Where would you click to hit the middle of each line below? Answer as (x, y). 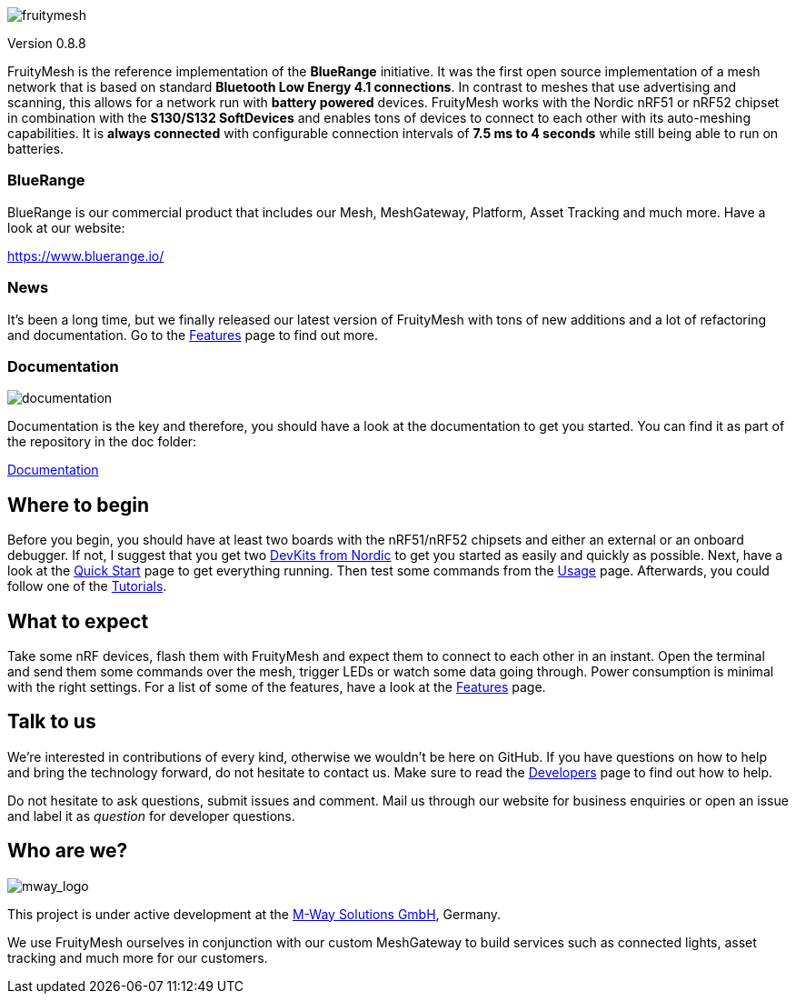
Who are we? (68, 851)
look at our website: (66, 227)
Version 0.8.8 (47, 43)
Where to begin (79, 505)
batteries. (36, 149)
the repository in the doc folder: (102, 442)
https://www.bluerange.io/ (86, 255)
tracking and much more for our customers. (138, 957)
